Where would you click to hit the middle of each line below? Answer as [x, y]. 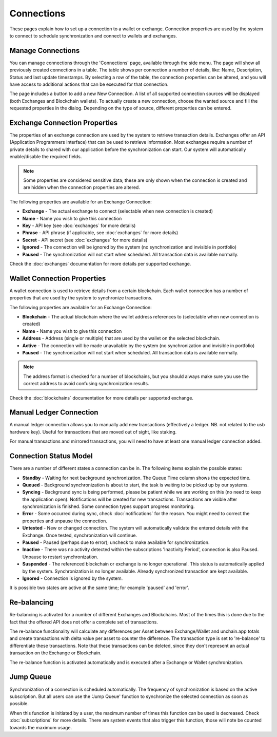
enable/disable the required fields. [46, 157]
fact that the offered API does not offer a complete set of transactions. [84, 622]
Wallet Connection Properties [58, 278]
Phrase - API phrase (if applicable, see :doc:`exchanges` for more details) [100, 233]
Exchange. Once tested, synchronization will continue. [80, 535]
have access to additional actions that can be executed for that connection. [89, 84]
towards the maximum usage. [41, 727]
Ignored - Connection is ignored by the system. [73, 578]
